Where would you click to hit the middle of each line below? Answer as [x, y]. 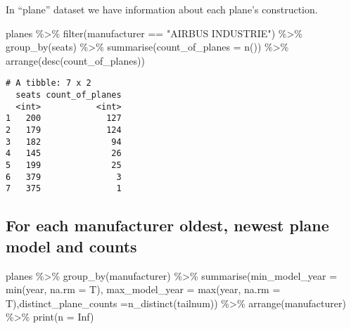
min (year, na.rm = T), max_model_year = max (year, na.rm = [143, 289]
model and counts [71, 246]
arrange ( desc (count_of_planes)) [75, 60]
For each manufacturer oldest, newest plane [167, 225]
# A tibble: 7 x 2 [49, 83]
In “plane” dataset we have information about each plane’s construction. [162, 9]
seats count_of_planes [69, 95]
